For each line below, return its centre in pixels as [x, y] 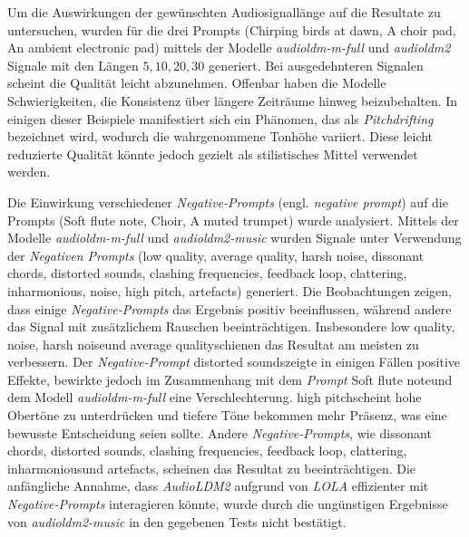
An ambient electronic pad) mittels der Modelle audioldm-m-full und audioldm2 [229, 48]
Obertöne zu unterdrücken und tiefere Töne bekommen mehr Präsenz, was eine [227, 415]
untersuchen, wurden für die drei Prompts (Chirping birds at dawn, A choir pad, [232, 29]
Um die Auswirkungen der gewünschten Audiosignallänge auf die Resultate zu [224, 12]
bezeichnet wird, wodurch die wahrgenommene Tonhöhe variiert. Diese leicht [220, 136]
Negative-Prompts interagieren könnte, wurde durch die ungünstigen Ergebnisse [228, 504]
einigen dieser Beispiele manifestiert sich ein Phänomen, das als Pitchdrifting [220, 118]
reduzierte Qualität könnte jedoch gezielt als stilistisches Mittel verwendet [213, 153]
